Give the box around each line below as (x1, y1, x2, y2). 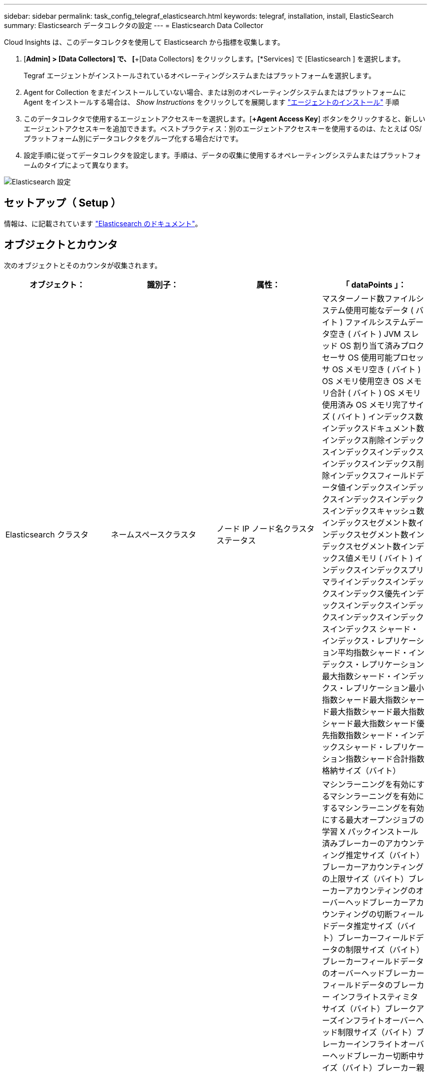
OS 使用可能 (347, 352, 393, 362)
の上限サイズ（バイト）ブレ (322, 873, 425, 884)
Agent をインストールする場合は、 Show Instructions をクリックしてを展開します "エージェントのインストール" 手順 (24, 98, 399, 106)
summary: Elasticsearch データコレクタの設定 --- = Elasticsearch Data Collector (4, 21, 263, 30)
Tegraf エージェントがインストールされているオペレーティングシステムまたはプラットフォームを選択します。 (24, 71, 375, 80)
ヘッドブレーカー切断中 (330, 1050, 417, 1061)
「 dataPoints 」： (341, 279, 406, 290)
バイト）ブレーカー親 (345, 1062, 425, 1073)
